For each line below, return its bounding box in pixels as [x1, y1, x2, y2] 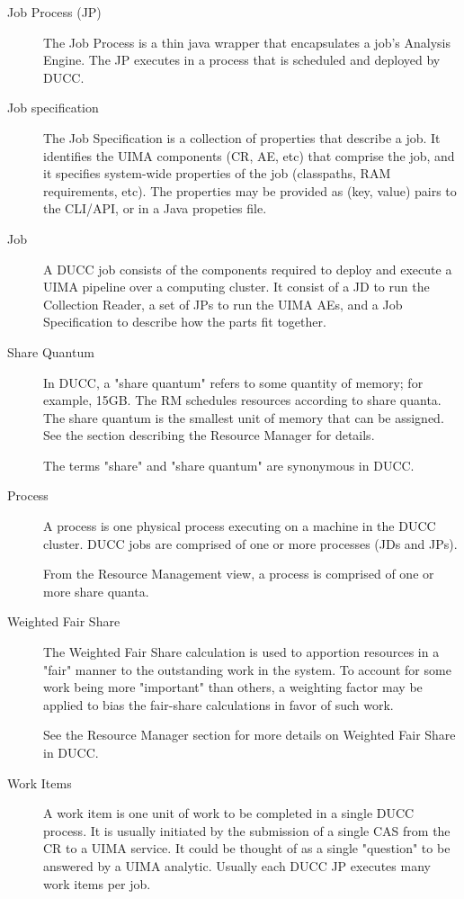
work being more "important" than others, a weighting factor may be [43, 678, 423, 697]
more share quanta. [43, 581, 149, 600]
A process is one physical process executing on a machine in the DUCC [43, 517, 436, 535]
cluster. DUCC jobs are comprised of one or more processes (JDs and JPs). [43, 534, 458, 553]
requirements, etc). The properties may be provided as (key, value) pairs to [43, 181, 457, 200]
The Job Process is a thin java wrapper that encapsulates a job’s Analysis [43, 32, 451, 51]
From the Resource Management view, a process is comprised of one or [43, 564, 434, 583]
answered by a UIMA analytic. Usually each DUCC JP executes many [43, 856, 431, 875]
